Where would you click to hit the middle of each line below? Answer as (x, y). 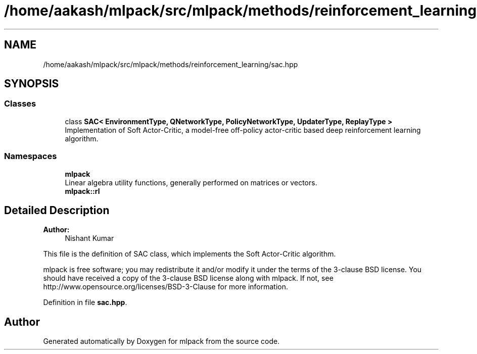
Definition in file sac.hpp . (85, 302)
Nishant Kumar (89, 238)
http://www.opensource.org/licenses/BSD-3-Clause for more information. (165, 287)
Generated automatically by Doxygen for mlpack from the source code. (161, 341)
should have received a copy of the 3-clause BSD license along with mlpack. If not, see (188, 278)
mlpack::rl (82, 191)
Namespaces (31, 156)
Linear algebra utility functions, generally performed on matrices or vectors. (191, 182)
